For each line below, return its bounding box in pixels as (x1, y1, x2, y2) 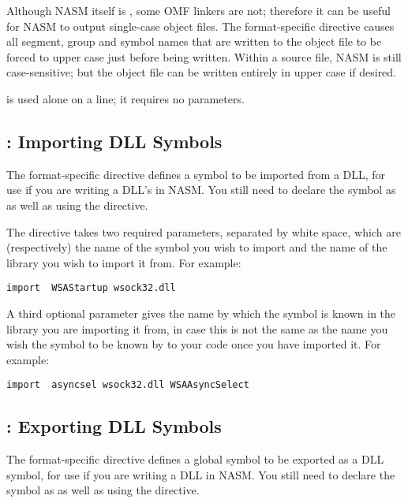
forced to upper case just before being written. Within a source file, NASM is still (6, 48, 402, 65)
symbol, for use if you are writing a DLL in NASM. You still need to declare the (6, 466, 395, 483)
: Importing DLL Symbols (6, 129, 223, 153)
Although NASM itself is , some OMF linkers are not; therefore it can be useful (6, 2, 391, 18)
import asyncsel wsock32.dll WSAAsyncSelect (6, 379, 249, 391)
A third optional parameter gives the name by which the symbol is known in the (6, 304, 396, 321)
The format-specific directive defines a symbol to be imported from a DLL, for (6, 166, 386, 182)
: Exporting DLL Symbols (6, 414, 222, 438)
